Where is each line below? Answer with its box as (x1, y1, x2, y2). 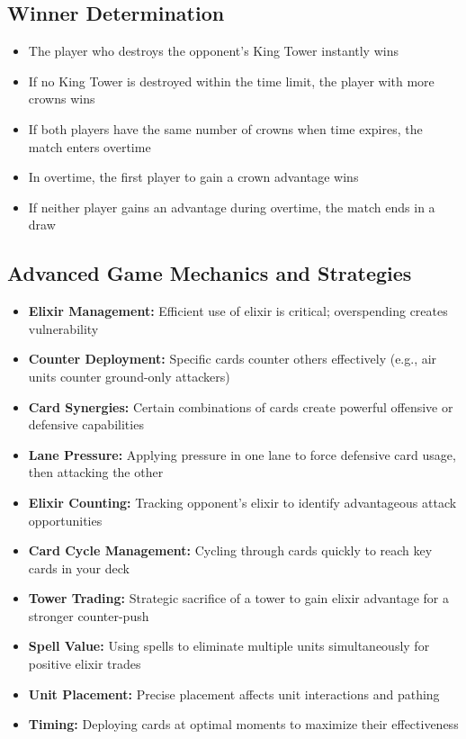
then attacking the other (28, 463, 164, 482)
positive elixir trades (28, 654, 141, 673)
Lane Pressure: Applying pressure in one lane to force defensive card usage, (28, 445, 456, 464)
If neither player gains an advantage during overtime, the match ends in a (28, 197, 435, 216)
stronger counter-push (28, 606, 149, 625)
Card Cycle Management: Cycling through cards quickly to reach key (28, 541, 433, 560)
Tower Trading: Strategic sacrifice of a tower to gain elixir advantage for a (28, 589, 449, 608)
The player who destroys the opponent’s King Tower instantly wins (28, 41, 399, 60)
